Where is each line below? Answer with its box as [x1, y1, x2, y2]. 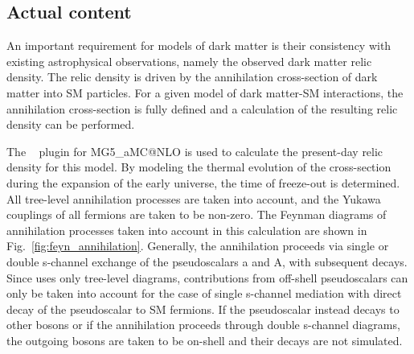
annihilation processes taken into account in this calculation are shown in [6, 221, 367, 238]
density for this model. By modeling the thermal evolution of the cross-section [6, 158, 391, 175]
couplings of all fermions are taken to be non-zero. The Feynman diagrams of [6, 206, 387, 223]
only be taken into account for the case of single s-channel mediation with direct [6, 285, 402, 302]
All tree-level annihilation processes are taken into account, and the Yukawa [6, 190, 381, 207]
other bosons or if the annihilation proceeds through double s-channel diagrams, [6, 316, 400, 333]
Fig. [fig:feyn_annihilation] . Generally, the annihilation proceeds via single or [6, 237, 389, 254]
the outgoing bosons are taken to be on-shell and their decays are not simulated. [6, 331, 403, 348]
